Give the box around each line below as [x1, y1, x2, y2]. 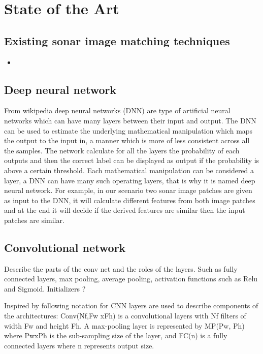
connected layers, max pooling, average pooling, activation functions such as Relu [4, 273, 258, 284]
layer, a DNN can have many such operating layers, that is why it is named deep [4, 175, 255, 185]
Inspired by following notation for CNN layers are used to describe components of [4, 300, 258, 311]
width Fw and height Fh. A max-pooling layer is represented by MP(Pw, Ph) [4, 320, 245, 331]
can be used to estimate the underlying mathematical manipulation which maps [4, 125, 253, 136]
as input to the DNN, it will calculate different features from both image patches [4, 195, 255, 205]
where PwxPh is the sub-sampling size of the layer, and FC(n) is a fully [4, 330, 227, 341]
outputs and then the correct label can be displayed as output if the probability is [4, 155, 259, 166]
